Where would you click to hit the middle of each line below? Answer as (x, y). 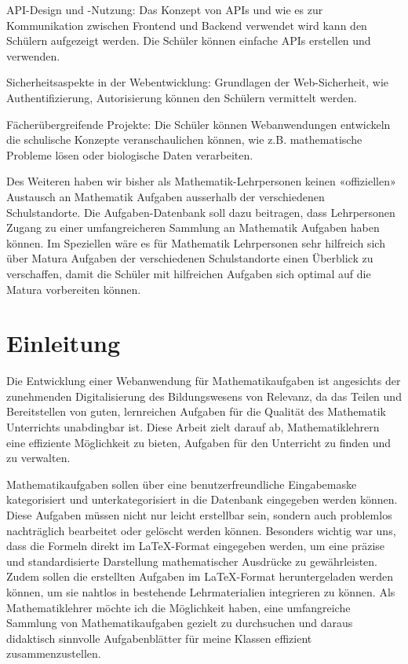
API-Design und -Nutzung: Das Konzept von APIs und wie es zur (165, 9)
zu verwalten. (38, 458)
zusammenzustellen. (54, 653)
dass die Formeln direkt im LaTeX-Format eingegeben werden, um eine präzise (196, 546)
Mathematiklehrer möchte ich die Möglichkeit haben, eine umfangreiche (178, 607)
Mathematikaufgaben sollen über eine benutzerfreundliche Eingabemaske (182, 484)
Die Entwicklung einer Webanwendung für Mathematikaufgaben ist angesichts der (204, 381)
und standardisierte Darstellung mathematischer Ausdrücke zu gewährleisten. (192, 561)
